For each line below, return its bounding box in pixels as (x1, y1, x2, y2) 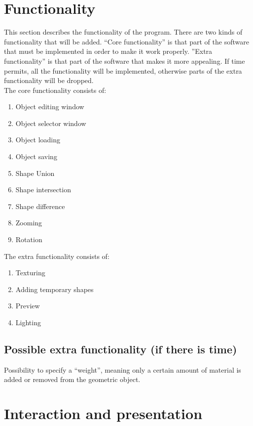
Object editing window (15, 101, 84, 112)
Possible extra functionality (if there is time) (4, 341, 237, 356)
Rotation (15, 234, 42, 245)
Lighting (15, 317, 41, 327)
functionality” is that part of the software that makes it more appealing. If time (4, 55, 245, 66)
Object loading (15, 134, 61, 145)
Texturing (15, 267, 45, 278)
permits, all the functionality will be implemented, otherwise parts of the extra (4, 65, 242, 76)
